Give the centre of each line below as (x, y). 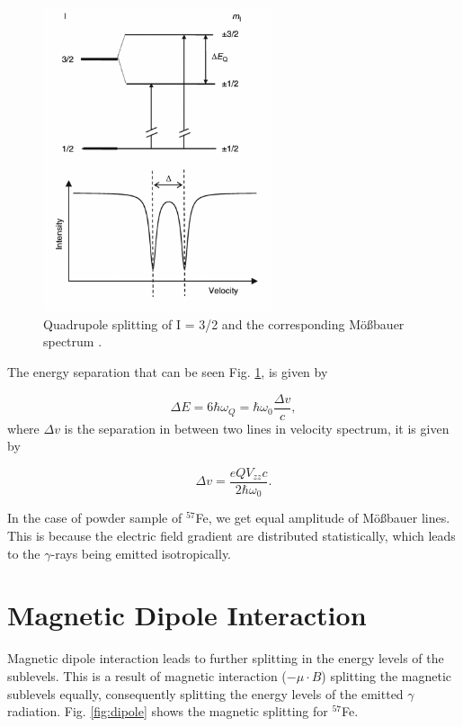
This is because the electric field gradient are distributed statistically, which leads (231, 536)
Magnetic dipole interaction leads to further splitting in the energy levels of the (226, 658)
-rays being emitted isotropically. (141, 553)
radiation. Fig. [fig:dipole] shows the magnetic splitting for (168, 711)
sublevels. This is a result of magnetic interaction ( (147, 675)
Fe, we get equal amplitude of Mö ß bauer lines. (323, 518)
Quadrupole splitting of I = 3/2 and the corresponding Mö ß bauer (224, 323)
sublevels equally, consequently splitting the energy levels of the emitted (205, 693)
